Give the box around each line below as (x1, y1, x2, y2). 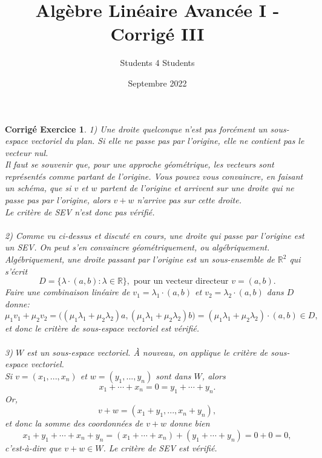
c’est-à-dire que (5, 441, 62, 454)
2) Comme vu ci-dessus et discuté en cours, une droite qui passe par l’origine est (5, 229, 304, 241)
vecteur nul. (5, 146, 48, 159)
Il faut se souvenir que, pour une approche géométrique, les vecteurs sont (5, 158, 274, 171)
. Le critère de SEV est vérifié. (103, 441, 217, 454)
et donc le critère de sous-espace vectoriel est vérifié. (5, 322, 199, 335)
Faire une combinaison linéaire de (5, 286, 130, 298)
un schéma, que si (5, 182, 71, 194)
